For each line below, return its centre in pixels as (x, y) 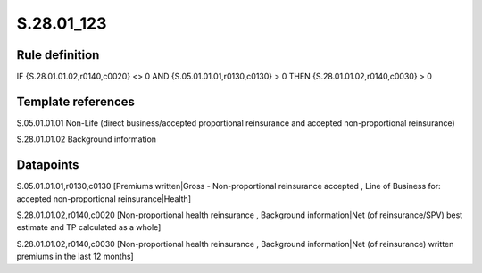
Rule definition (58, 55)
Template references (76, 101)
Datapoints (48, 165)
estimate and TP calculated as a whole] (89, 227)
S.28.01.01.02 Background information (86, 139)
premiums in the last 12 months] (75, 256)
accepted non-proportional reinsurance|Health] (104, 199)
